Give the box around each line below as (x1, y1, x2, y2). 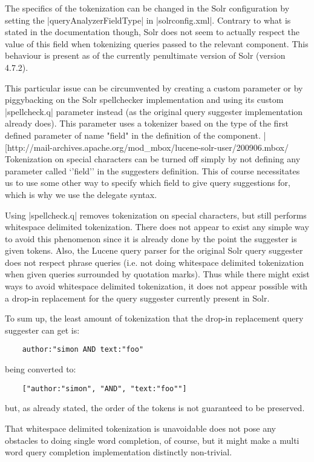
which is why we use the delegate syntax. (5, 188, 157, 200)
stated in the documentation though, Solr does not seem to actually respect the (5, 25, 299, 38)
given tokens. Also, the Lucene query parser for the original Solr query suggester (5, 244, 303, 257)
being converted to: (5, 363, 76, 375)
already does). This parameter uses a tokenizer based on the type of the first (5, 117, 289, 130)
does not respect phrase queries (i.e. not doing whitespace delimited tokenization (5, 256, 304, 268)
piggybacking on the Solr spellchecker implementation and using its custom (5, 93, 284, 106)
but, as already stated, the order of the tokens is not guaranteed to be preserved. (5, 401, 305, 414)
